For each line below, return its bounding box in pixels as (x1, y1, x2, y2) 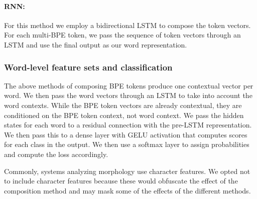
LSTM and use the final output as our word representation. (4, 39, 187, 49)
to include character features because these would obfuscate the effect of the (4, 175, 238, 186)
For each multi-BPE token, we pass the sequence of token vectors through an (4, 29, 241, 40)
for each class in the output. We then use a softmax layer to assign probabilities (4, 139, 249, 149)
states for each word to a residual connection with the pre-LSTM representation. (4, 119, 252, 130)
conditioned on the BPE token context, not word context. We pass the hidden (4, 109, 244, 120)
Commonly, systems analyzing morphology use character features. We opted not (4, 165, 250, 176)
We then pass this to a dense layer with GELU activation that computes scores (4, 129, 247, 139)
